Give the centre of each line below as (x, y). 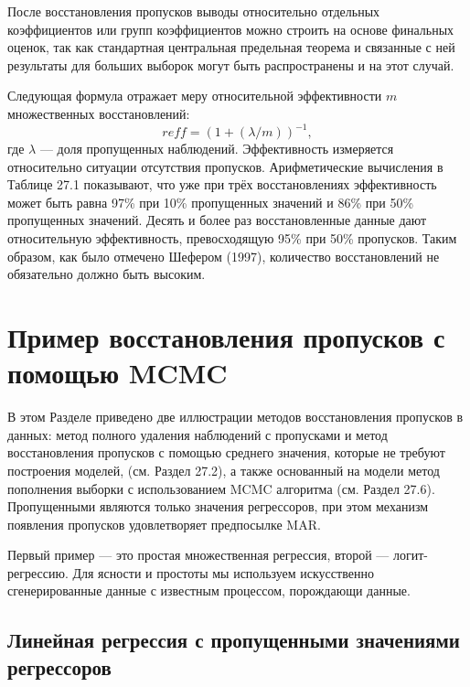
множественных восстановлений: (99, 113)
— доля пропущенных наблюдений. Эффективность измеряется (217, 149)
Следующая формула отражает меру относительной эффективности (195, 96)
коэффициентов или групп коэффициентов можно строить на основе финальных (231, 29)
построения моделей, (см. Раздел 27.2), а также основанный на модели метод (224, 470)
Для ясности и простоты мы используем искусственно (223, 572)
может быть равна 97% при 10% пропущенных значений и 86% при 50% (211, 202)
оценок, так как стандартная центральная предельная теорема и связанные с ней (231, 47)
